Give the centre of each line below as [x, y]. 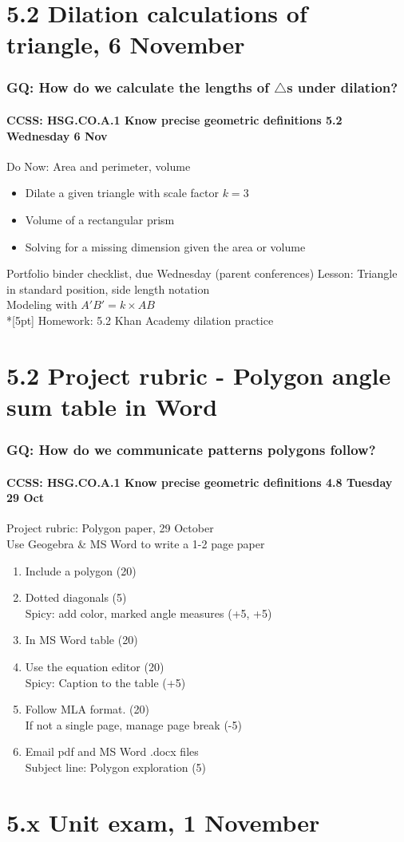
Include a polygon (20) [81, 570]
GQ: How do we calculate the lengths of [138, 87]
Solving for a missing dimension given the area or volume [165, 246]
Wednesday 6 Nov [57, 135]
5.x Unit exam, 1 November [163, 822]
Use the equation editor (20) [95, 666]
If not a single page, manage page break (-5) [133, 724]
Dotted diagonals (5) [76, 597]
